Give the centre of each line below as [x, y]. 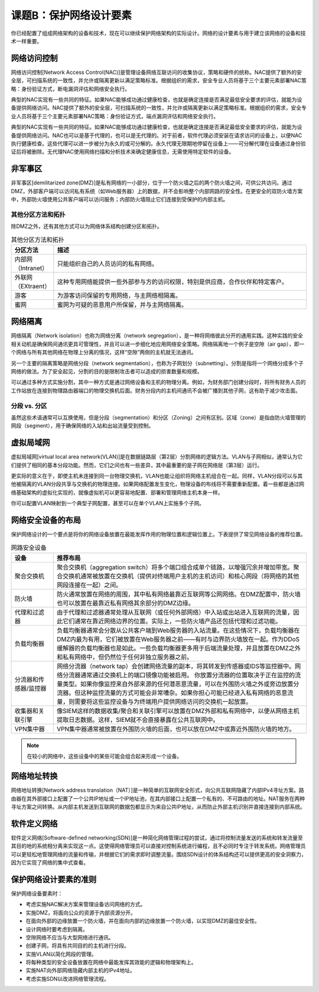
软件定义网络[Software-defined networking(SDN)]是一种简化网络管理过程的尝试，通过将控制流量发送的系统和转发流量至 [157, 837]
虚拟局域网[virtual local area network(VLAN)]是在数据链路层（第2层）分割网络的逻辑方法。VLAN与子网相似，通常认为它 [157, 457]
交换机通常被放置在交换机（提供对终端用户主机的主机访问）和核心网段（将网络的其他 [181, 576]
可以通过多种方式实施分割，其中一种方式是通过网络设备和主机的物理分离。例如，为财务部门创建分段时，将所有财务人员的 [158, 382]
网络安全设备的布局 [46, 520]
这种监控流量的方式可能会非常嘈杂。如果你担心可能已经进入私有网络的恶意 [184, 692]
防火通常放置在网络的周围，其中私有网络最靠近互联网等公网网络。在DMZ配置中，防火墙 [179, 594]
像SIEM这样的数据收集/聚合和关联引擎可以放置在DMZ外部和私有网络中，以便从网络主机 [178, 711]
